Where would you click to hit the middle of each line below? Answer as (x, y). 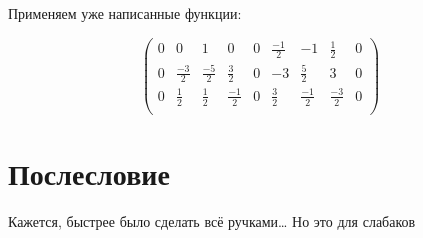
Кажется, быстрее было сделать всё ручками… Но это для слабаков (212, 220)
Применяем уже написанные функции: (125, 13)
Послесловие (89, 173)
